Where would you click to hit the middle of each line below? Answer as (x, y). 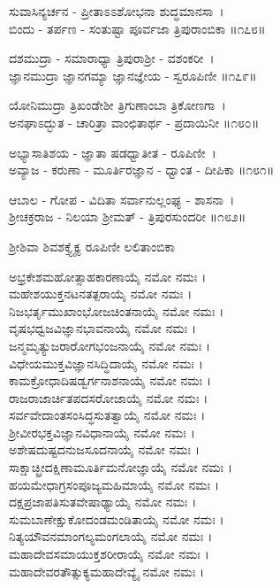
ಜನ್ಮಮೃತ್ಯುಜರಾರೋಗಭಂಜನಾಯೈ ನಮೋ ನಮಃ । (110, 345)
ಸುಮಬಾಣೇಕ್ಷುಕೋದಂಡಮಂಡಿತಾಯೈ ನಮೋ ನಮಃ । (117, 518)
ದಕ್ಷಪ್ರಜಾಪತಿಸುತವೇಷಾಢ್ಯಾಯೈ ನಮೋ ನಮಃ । (103, 502)
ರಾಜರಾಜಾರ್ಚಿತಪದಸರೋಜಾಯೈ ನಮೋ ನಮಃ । (109, 397)
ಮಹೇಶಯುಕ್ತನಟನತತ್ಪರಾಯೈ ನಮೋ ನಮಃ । (101, 294)
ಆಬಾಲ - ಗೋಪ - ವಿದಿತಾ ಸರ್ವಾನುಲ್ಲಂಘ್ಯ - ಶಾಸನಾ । (122, 199)
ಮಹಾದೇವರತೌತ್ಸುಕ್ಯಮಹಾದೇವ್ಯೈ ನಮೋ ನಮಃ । (107, 571)
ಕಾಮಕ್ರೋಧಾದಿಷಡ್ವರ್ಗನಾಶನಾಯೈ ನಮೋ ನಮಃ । (110, 380)
